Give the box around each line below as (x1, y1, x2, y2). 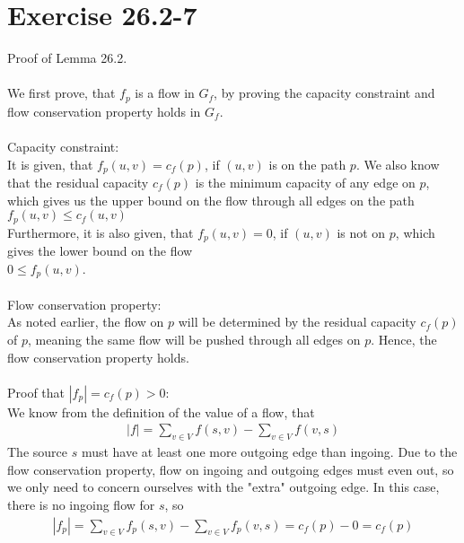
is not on (337, 223, 386, 241)
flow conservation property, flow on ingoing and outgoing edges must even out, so (7, 460, 454, 478)
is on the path (268, 154, 346, 173)
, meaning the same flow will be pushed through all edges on (28, 329, 361, 348)
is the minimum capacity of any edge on (195, 173, 416, 191)
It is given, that (7, 154, 93, 173)
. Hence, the (371, 329, 437, 348)
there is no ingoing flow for (7, 495, 155, 513)
